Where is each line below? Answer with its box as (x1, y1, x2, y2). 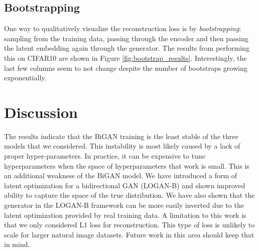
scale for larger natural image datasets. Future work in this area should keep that (4, 229, 254, 239)
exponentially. (4, 72, 47, 83)
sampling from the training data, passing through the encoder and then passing (4, 33, 248, 43)
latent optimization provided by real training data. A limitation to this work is (4, 209, 246, 220)
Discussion (4, 101, 78, 122)
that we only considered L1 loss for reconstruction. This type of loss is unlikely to (4, 219, 255, 230)
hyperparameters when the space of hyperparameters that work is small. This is (4, 160, 249, 171)
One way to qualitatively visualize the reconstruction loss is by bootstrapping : (4, 23, 241, 34)
